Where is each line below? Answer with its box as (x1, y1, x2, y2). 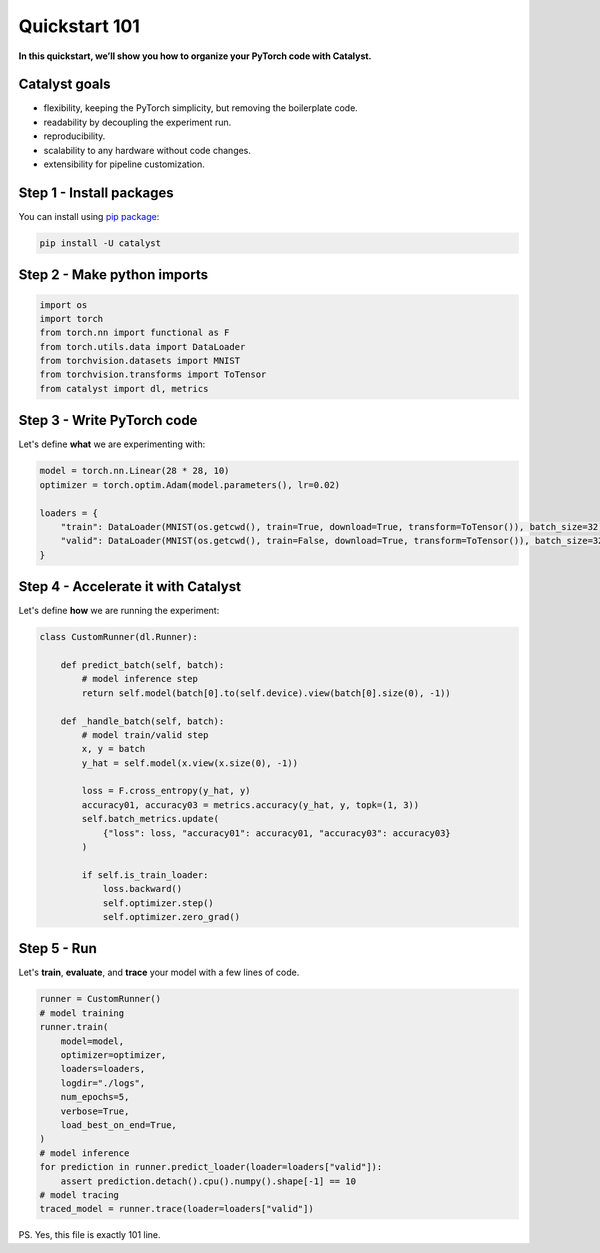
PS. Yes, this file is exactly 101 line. (18, 1229, 161, 1241)
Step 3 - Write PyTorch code (18, 412, 198, 429)
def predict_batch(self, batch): (60, 659, 225, 670)
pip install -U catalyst (39, 237, 162, 249)
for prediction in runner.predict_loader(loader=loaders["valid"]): (39, 1161, 383, 1173)
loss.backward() (102, 883, 183, 895)
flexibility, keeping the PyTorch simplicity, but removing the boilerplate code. (43, 102, 359, 114)
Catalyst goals (18, 76, 111, 93)
